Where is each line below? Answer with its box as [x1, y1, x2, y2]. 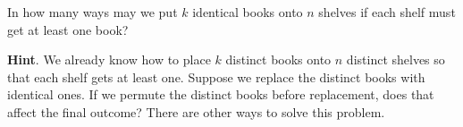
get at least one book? [7, 20, 129, 38]
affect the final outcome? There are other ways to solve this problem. [7, 102, 385, 121]
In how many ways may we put [7, 3, 178, 21]
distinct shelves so [346, 50, 445, 69]
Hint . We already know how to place [7, 50, 211, 69]
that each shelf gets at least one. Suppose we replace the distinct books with [7, 67, 425, 86]
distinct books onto [225, 50, 332, 69]
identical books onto [192, 3, 303, 21]
